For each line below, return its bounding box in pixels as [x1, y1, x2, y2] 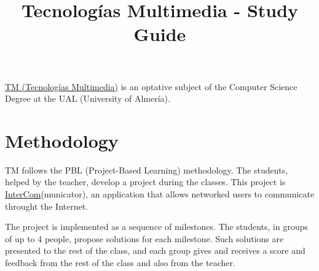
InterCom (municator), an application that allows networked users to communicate [5, 188, 315, 200]
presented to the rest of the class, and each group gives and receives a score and [5, 244, 305, 257]
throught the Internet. [5, 199, 89, 212]
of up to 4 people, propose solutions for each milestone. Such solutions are [5, 232, 284, 245]
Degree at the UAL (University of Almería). [5, 92, 170, 105]
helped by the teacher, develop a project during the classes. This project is [5, 175, 286, 188]
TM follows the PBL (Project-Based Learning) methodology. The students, [5, 163, 288, 176]
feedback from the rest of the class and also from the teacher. [5, 256, 235, 269]
